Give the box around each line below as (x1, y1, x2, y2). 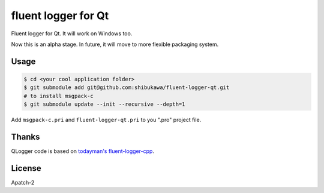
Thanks (11, 131, 40, 142)
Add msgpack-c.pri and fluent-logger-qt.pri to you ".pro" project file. (11, 117, 202, 124)
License (11, 163, 41, 173)
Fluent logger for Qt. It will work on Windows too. (11, 30, 133, 37)
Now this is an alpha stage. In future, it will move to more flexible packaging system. (11, 41, 219, 48)
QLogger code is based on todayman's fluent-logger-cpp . (11, 148, 154, 155)
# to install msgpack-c (23, 93, 94, 99)
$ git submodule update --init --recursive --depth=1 (23, 101, 185, 108)
